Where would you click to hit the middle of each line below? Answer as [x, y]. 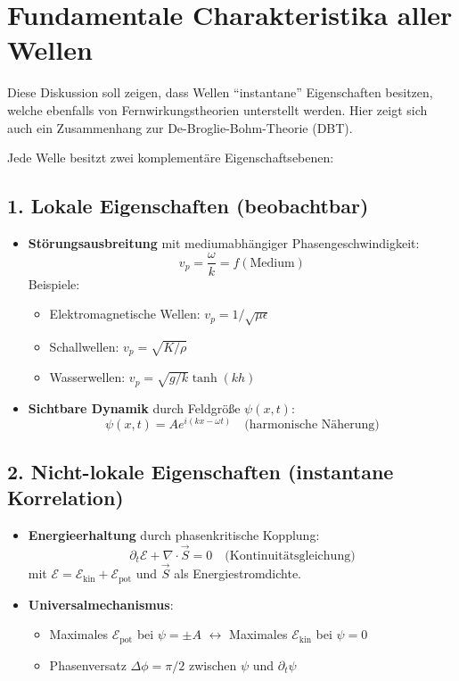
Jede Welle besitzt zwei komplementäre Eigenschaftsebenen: [171, 158]
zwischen [213, 664]
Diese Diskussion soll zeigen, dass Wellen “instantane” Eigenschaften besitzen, [220, 92]
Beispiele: [54, 283]
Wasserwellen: [87, 377]
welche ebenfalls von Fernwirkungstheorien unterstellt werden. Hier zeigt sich [217, 109]
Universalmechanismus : [101, 604]
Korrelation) [66, 498]
